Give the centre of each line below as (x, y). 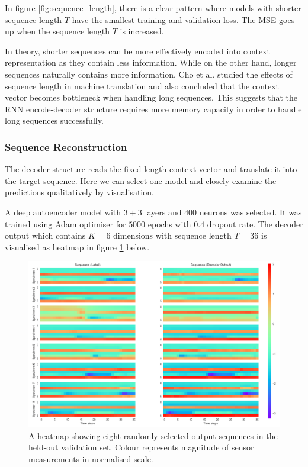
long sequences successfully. (54, 120)
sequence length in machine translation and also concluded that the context (142, 86)
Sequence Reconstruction (66, 146)
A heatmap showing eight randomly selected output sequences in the (153, 435)
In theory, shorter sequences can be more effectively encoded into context (137, 51)
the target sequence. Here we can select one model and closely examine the (141, 180)
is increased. (142, 31)
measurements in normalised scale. (91, 458)
